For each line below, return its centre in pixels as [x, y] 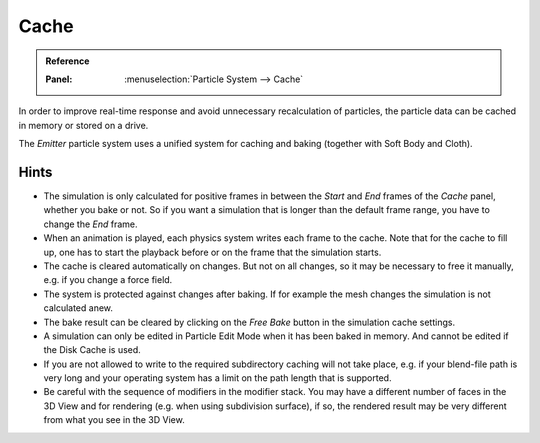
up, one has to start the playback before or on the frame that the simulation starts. [212, 252]
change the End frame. [91, 224]
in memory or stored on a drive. [83, 125]
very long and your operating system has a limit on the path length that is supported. [217, 378]
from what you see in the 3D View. [114, 420]
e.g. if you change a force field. [108, 280]
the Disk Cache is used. [92, 350]
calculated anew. [78, 308]
